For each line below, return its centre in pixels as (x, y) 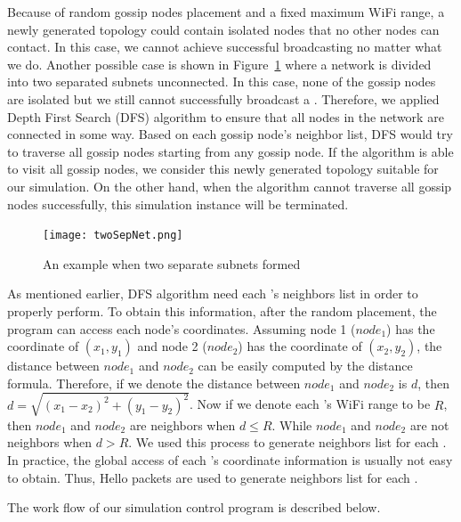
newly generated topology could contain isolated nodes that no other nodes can (223, 29)
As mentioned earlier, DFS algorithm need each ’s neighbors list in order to (213, 294)
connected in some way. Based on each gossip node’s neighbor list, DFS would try (230, 134)
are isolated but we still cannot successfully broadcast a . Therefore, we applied (223, 98)
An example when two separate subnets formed (172, 263)
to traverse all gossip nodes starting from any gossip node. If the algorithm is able (230, 151)
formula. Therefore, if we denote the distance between (154, 383)
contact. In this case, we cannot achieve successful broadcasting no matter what (225, 47)
